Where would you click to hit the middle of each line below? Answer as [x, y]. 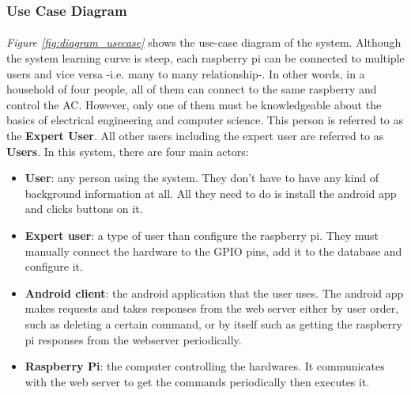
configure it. [54, 266]
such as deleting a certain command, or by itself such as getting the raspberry [213, 323]
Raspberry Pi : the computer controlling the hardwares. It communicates [205, 366]
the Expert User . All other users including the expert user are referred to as [195, 135]
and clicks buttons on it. [84, 209]
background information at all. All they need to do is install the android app [211, 193]
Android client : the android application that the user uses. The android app [214, 292]
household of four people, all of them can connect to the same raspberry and [192, 89]
